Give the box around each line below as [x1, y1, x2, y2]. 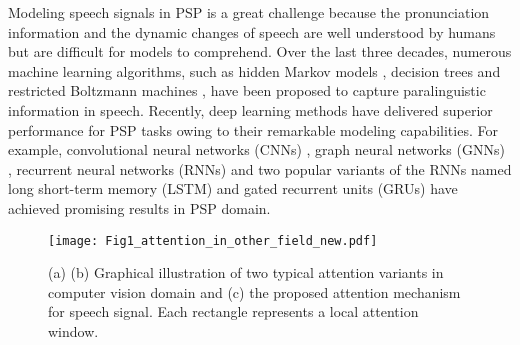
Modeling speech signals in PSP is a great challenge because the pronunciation [8, 2, 490, 22]
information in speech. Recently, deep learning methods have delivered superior [8, 99, 493, 120]
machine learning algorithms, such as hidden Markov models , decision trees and [8, 60, 501, 81]
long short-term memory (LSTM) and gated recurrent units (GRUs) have [8, 178, 458, 199]
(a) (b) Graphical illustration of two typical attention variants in [48, 262, 444, 283]
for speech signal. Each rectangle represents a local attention [48, 301, 419, 322]
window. [48, 320, 99, 341]
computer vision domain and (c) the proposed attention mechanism [48, 281, 461, 302]
